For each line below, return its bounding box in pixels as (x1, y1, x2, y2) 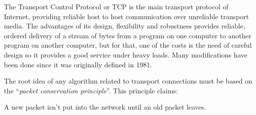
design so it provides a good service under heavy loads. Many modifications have (4, 49, 248, 59)
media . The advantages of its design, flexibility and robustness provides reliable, (4, 21, 246, 31)
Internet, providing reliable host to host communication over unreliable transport (4, 11, 249, 21)
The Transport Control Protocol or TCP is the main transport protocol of (4, 1, 228, 11)
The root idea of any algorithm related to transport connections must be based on (4, 76, 253, 86)
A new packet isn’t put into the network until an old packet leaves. (4, 102, 206, 112)
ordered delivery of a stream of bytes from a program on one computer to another (4, 30, 252, 40)
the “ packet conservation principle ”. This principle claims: (4, 85, 178, 95)
